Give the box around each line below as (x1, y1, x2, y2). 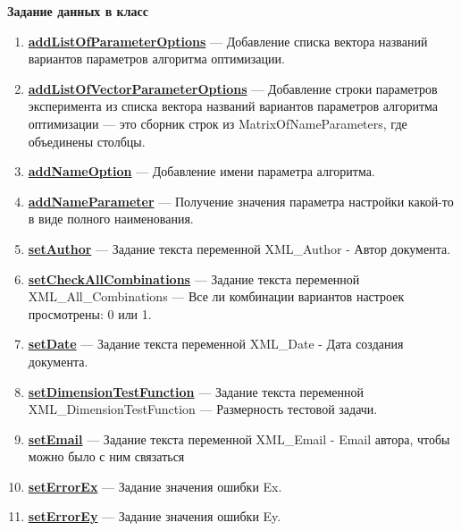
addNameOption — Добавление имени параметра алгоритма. (28, 162, 375, 181)
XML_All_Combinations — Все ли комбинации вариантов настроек (28, 287, 405, 306)
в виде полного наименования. (28, 209, 194, 228)
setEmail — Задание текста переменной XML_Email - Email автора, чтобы (28, 429, 450, 448)
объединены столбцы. (28, 131, 146, 150)
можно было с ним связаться (28, 447, 185, 466)
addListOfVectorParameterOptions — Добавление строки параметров (28, 79, 438, 97)
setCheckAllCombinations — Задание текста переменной (28, 269, 360, 288)
